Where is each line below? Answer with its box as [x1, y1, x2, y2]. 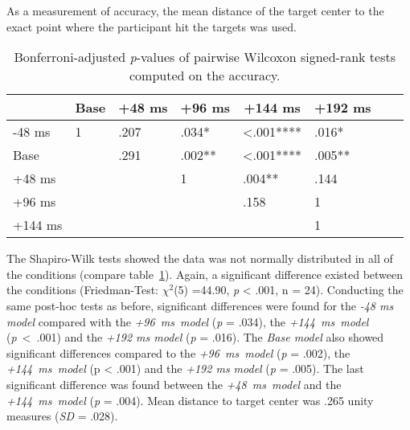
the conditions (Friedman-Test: [6, 281, 159, 298]
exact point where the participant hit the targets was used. [6, 18, 297, 35]
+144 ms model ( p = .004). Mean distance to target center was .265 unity [6, 391, 374, 408]
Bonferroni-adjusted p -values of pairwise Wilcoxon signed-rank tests [14, 47, 396, 67]
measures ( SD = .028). [6, 407, 118, 424]
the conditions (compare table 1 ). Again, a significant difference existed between [6, 265, 404, 282]
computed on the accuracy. [129, 66, 281, 85]
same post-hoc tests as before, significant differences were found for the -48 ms [6, 297, 394, 313]
